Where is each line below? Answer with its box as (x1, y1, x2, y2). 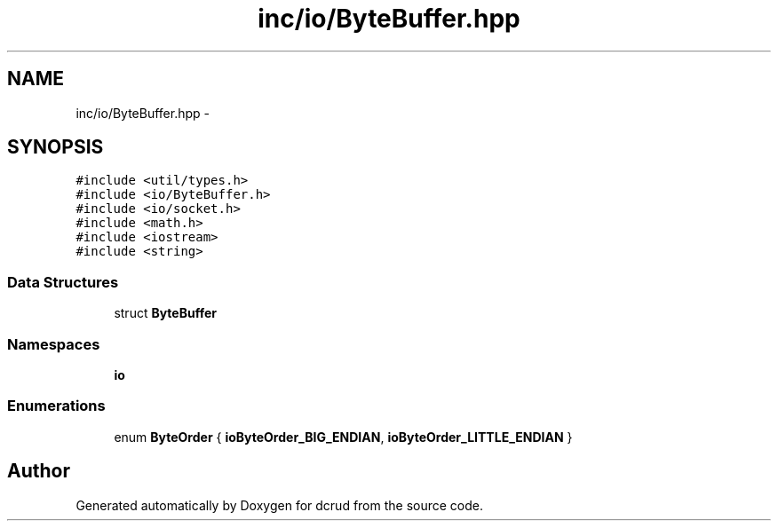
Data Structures (7, 272, 119, 291)
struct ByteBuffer (114, 305, 217, 321)
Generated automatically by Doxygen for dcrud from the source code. (75, 497, 484, 513)
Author (7, 460, 70, 483)
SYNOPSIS (7, 136, 104, 159)
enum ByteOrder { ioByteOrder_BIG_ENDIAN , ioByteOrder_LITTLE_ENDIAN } (114, 429, 573, 445)
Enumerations (7, 397, 106, 415)
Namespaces (7, 335, 100, 353)
